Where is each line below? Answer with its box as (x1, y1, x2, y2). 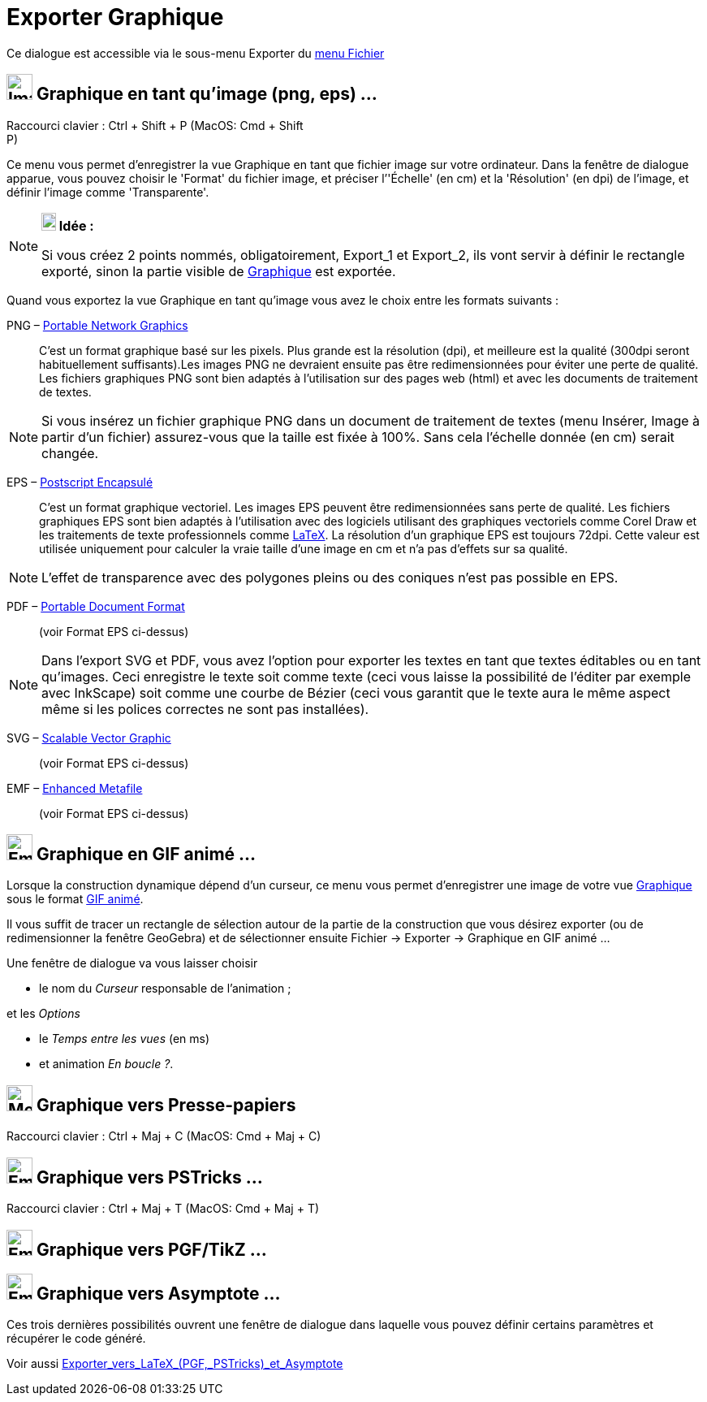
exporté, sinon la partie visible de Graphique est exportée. (41, 262, 396, 279)
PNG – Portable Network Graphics (6, 318, 188, 332)
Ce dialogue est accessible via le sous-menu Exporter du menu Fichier (6, 45, 385, 60)
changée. (41, 444, 99, 461)
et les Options (6, 1006, 80, 1021)
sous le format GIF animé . (6, 892, 144, 907)
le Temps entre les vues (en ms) (39, 1032, 210, 1046)
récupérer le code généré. (6, 1331, 146, 1346)
